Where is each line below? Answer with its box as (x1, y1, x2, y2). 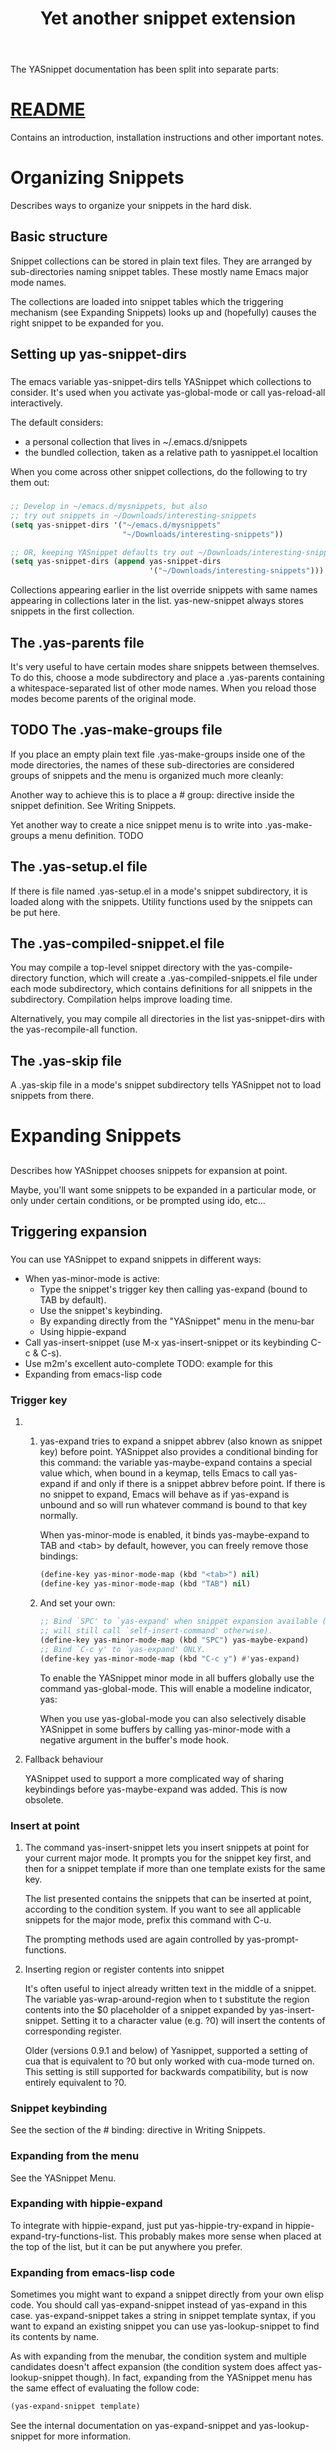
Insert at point (10, 1818, 80, 1832)
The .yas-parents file (10, 634, 145, 651)
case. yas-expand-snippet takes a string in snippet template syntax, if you (10, 2310, 317, 2322)
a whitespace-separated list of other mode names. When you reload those (10, 682, 317, 694)
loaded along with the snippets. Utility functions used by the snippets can (10, 895, 313, 907)
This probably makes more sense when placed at (119, 2230, 322, 2242)
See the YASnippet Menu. (10, 2172, 117, 2184)
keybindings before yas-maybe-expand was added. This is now (24, 1783, 288, 1795)
